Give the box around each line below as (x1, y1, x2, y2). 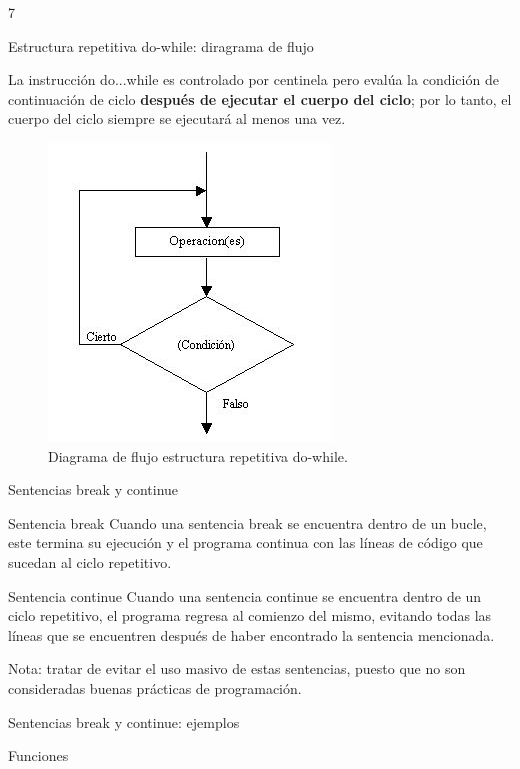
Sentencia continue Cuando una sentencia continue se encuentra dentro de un (8, 585, 482, 606)
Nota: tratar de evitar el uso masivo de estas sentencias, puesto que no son (8, 658, 466, 679)
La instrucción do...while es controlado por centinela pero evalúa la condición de (8, 69, 499, 90)
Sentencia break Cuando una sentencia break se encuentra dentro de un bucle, (8, 512, 487, 533)
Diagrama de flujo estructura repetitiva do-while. (48, 445, 348, 466)
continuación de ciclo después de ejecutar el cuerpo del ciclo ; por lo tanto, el (8, 88, 512, 109)
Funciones (8, 745, 69, 766)
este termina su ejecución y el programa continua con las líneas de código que (8, 532, 483, 553)
